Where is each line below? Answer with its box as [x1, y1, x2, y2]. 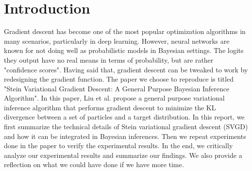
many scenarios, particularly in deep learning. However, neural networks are [4, 35, 230, 46]
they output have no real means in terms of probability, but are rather [4, 54, 214, 65]
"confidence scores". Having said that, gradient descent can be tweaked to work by [4, 64, 248, 74]
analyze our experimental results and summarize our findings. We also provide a [4, 150, 242, 160]
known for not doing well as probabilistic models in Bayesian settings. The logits [4, 45, 244, 55]
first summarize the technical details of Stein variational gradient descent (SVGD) [4, 121, 248, 132]
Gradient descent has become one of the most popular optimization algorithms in [4, 26, 246, 36]
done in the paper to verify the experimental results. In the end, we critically [4, 140, 233, 151]
